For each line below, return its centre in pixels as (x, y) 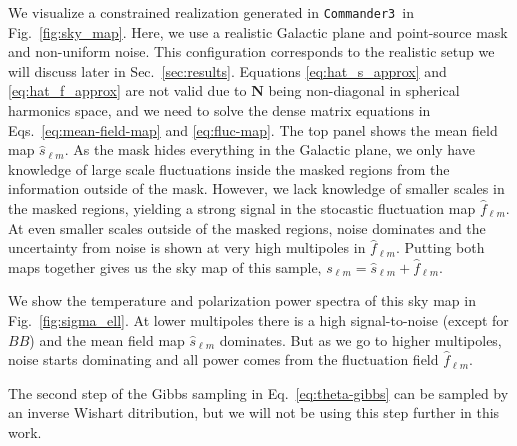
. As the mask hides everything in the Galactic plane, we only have (269, 149)
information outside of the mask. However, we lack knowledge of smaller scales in (256, 188)
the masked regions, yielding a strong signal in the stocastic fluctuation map (242, 208)
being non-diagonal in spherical (364, 90)
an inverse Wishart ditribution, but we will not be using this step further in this (254, 412)
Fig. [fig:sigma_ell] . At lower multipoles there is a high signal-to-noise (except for (258, 319)
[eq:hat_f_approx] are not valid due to (127, 90)
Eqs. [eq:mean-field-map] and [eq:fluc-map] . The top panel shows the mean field (253, 129)
